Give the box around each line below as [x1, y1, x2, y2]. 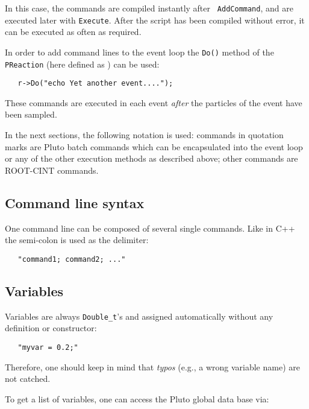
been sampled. [5, 108, 57, 121]
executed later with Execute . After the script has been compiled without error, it [5, 13, 305, 26]
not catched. [5, 372, 51, 385]
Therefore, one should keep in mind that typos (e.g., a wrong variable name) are [5, 360, 300, 373]
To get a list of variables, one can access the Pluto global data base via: [5, 392, 269, 405]
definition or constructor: [5, 322, 97, 334]
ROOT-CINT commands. [5, 163, 99, 176]
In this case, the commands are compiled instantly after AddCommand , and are [5, 2, 293, 14]
